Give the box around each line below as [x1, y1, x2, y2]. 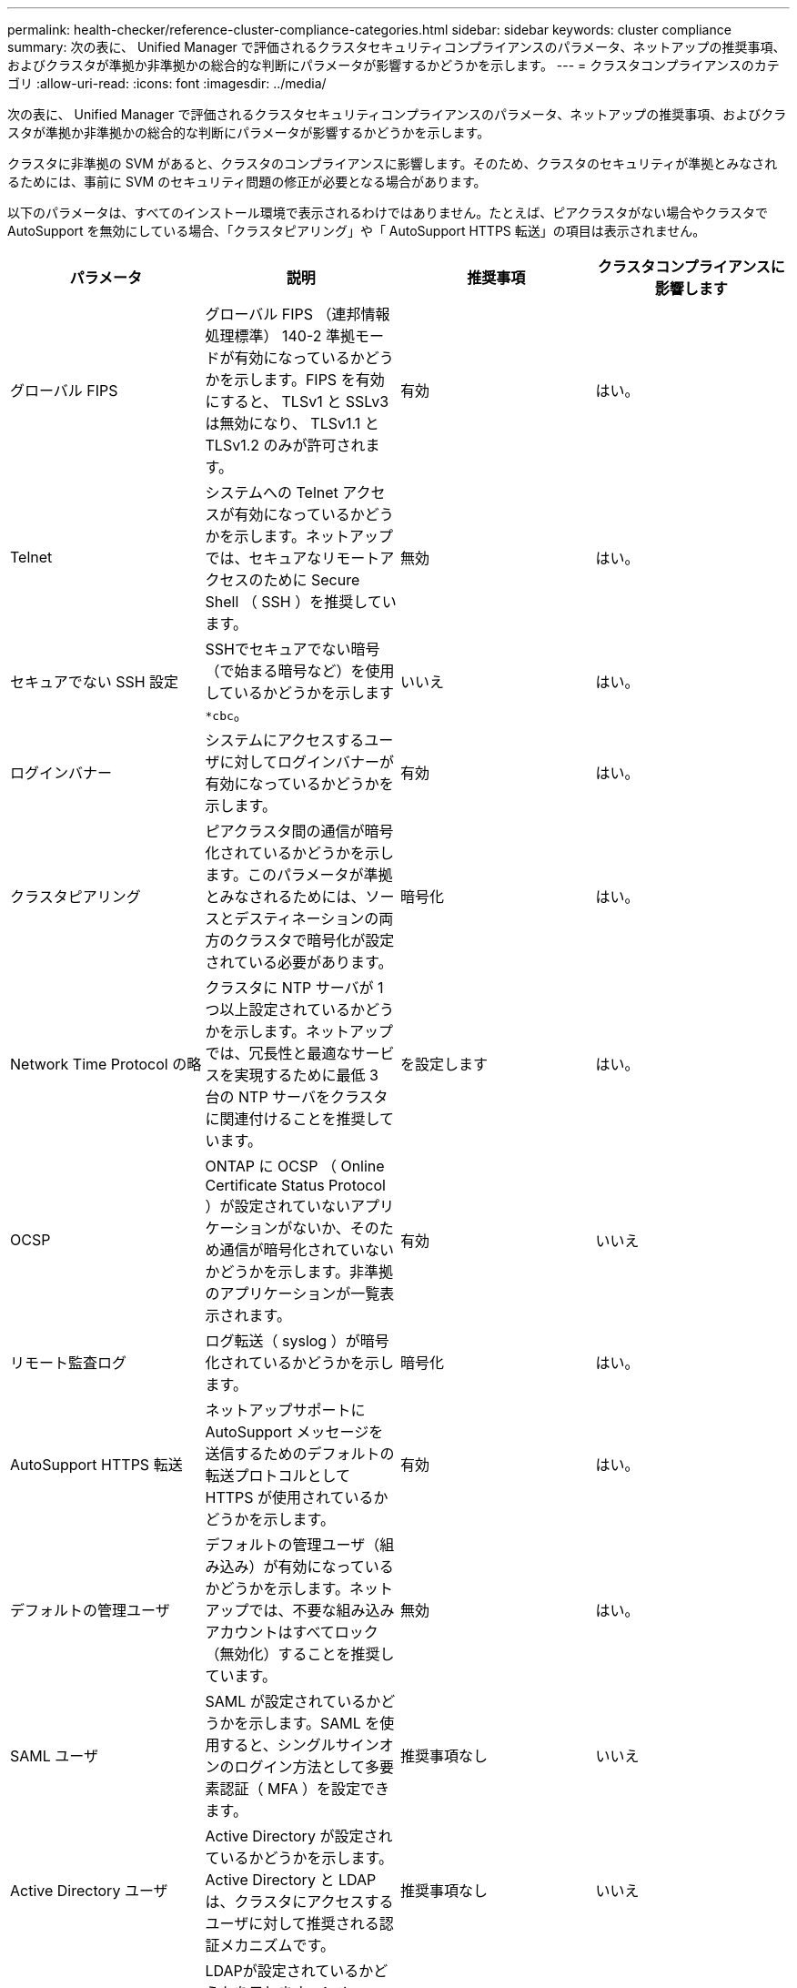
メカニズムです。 [219, 1936, 335, 1954]
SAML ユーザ [10, 1747, 98, 1765]
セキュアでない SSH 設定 [10, 673, 179, 691]
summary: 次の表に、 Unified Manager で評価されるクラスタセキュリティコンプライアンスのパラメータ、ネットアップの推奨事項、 [7, 39, 786, 55]
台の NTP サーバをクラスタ [205, 1088, 388, 1106]
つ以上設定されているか [205, 1000, 366, 1019]
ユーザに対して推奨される [205, 1914, 379, 1932]
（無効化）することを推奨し [205, 1645, 395, 1663]
